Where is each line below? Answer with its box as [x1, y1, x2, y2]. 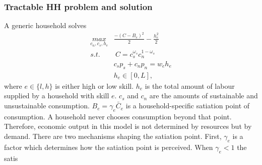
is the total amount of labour [145, 80, 235, 91]
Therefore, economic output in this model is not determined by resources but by [4, 121, 252, 131]
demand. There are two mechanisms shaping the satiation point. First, [4, 131, 222, 141]
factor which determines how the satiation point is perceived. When [4, 141, 213, 152]
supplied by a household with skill [4, 90, 109, 101]
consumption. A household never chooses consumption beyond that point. [4, 111, 232, 121]
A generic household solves [4, 20, 87, 31]
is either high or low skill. [55, 80, 134, 91]
